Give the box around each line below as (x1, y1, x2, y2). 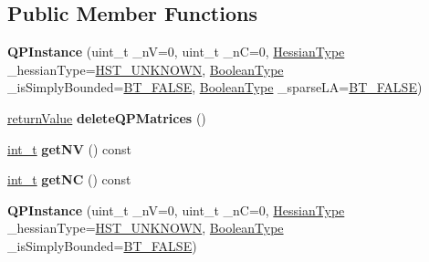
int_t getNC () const (7, 170, 131, 189)
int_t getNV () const (7, 139, 131, 158)
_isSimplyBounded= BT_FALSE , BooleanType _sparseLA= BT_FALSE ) (7, 78, 423, 97)
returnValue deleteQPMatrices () (7, 108, 206, 127)
